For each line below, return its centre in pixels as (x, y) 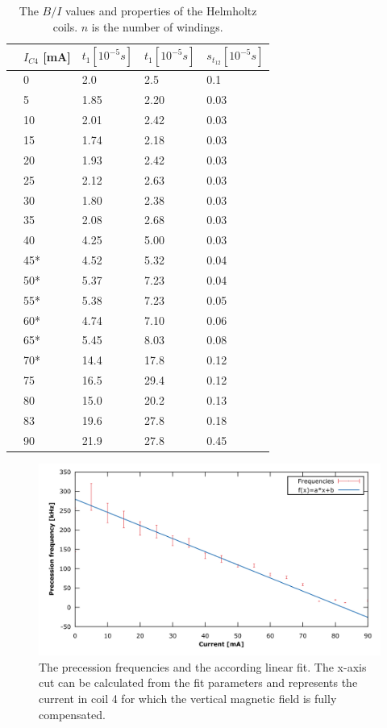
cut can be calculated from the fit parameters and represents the (198, 682)
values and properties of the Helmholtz (161, 10)
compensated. (72, 714)
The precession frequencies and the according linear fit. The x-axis (203, 666)
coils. (65, 26)
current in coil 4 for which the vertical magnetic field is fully (188, 698)
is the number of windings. (157, 26)
